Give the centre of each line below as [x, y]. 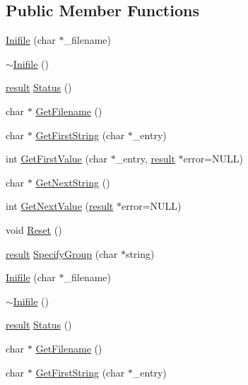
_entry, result [145, 159]
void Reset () [34, 229]
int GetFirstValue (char [57, 159]
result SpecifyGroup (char [62, 253]
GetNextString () [73, 182]
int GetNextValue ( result [60, 206]
